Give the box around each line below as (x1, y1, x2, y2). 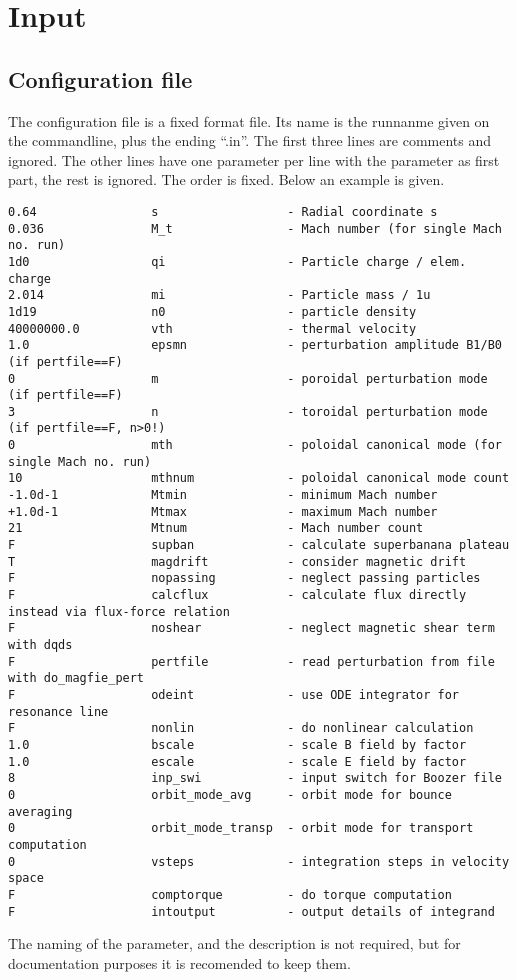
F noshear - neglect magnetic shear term (8, 621, 495, 636)
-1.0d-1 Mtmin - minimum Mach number (8, 488, 438, 503)
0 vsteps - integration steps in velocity (8, 854, 510, 869)
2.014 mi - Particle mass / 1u (8, 288, 431, 303)
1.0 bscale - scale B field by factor (8, 737, 467, 752)
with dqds (8, 638, 73, 653)
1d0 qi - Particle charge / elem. (8, 254, 467, 269)
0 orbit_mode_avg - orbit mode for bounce (8, 787, 452, 802)
